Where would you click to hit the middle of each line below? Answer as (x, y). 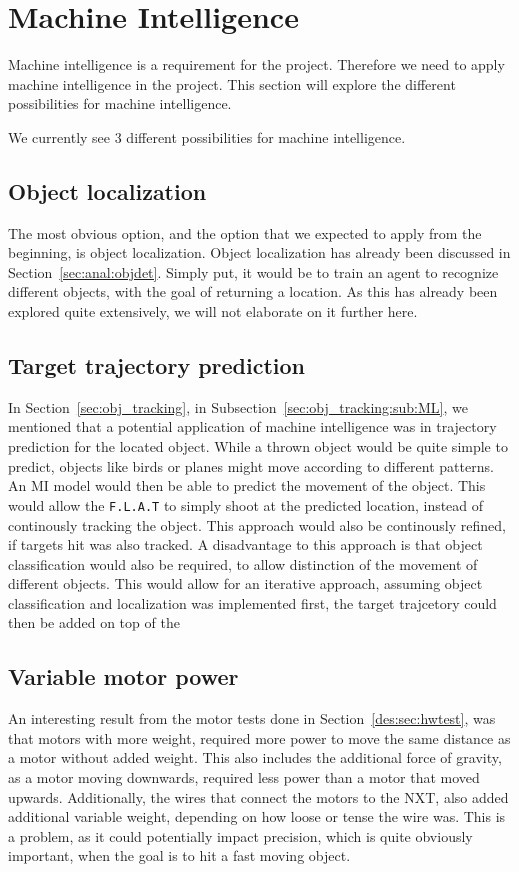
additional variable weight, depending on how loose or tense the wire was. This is (257, 816)
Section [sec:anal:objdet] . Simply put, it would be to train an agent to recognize (253, 271)
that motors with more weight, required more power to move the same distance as (259, 737)
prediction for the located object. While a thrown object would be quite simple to (258, 446)
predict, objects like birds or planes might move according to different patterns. (251, 465)
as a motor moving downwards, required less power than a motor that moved (244, 777)
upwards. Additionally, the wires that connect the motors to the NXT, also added (258, 796)
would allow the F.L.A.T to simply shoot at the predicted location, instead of (246, 504)
